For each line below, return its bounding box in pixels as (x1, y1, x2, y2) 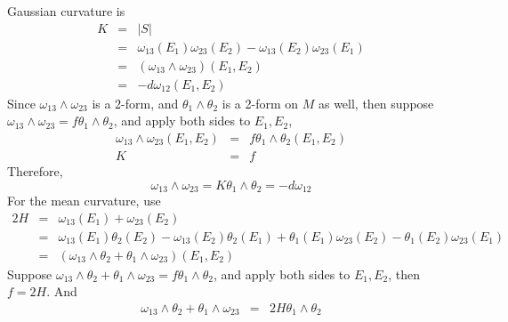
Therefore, (7, 161, 63, 180)
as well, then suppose (318, 93, 434, 112)
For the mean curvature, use (7, 191, 161, 210)
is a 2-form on (222, 93, 299, 112)
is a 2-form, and (92, 93, 179, 112)
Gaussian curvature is (7, 2, 125, 20)
